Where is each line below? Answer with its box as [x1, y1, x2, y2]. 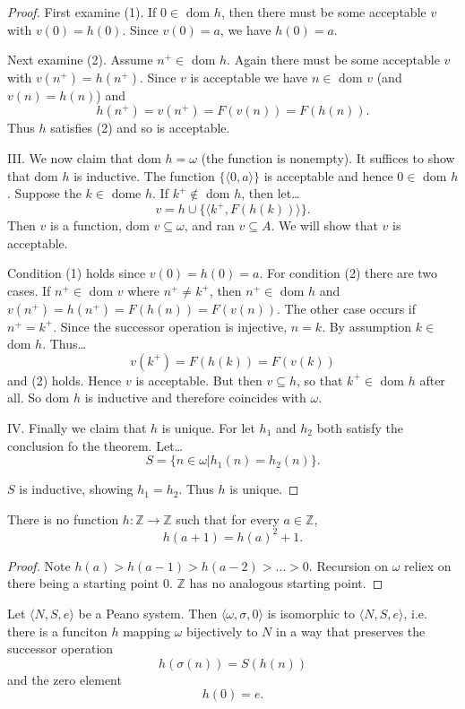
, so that [297, 370, 343, 389]
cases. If [7, 281, 51, 300]
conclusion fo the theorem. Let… [7, 436, 183, 454]
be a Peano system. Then [78, 604, 218, 623]
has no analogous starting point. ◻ [189, 574, 383, 592]
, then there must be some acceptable [220, 3, 426, 21]
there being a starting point [7, 574, 159, 592]
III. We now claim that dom [7, 148, 161, 167]
